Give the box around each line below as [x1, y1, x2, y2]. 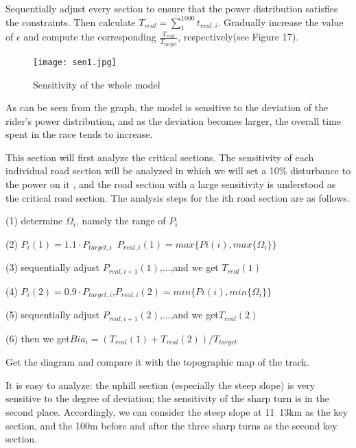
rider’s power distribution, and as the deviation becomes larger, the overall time [5, 113, 342, 128]
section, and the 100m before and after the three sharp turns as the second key [5, 418, 337, 432]
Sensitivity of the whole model [33, 77, 161, 91]
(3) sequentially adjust [5, 260, 100, 274]
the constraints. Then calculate [5, 14, 136, 29]
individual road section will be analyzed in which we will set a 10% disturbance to [5, 163, 351, 178]
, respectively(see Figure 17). [178, 30, 299, 44]
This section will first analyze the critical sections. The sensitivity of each [5, 150, 314, 164]
